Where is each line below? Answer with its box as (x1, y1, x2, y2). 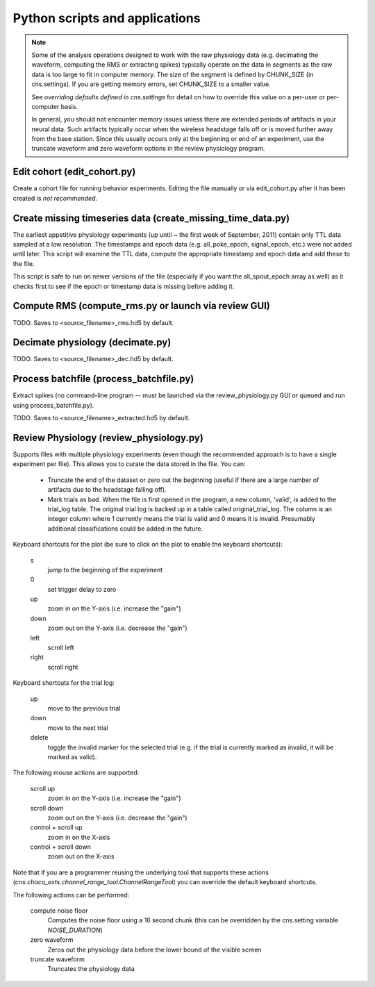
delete (30, 733, 49, 742)
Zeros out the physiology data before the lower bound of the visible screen (47, 945, 262, 954)
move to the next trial (47, 723, 108, 732)
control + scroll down (30, 843, 92, 851)
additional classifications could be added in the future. (47, 524, 203, 533)
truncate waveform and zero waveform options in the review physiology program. (31, 144, 265, 153)
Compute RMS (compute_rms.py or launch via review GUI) (12, 300, 270, 312)
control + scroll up (30, 823, 83, 831)
